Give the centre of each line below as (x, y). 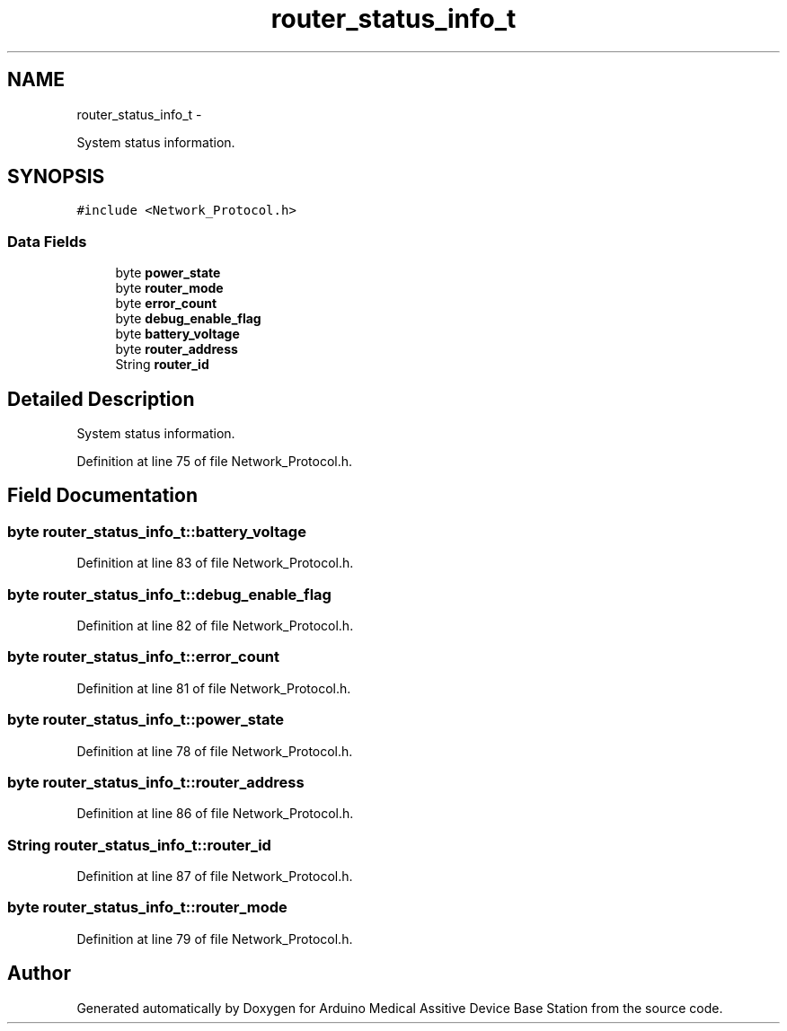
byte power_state (168, 273)
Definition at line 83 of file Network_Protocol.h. (215, 563)
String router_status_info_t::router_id (139, 845)
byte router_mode (169, 288)
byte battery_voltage (177, 334)
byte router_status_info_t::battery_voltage (157, 531)
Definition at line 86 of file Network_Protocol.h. (215, 814)
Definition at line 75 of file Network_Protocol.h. (215, 462)
